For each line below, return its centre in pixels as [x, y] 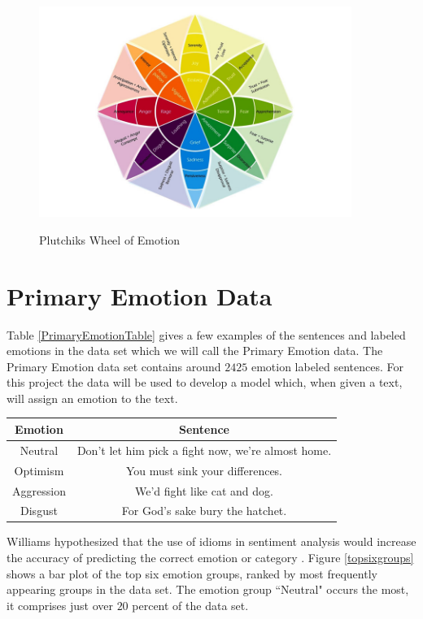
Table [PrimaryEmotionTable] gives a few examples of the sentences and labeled [206, 334]
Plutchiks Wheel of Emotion [110, 239]
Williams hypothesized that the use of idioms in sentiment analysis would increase [211, 541]
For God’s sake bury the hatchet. [204, 511]
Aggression [39, 490]
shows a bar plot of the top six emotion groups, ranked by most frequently [192, 573]
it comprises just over [60, 605]
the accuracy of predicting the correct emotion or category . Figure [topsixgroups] [210, 558]
